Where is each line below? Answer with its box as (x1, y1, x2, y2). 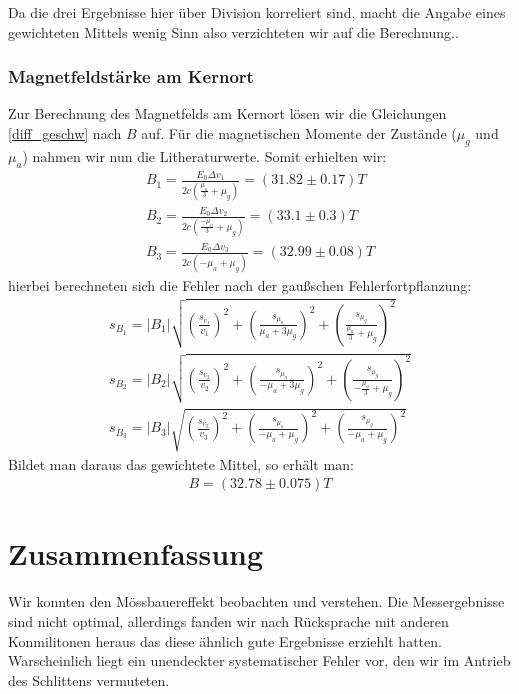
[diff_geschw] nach (8, 123, 122, 143)
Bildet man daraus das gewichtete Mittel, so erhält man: (8, 453, 354, 474)
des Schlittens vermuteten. (8, 669, 170, 690)
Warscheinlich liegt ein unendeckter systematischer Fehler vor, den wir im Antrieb (8, 650, 511, 671)
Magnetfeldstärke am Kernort (8, 64, 254, 89)
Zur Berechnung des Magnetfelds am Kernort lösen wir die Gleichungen (8, 103, 447, 124)
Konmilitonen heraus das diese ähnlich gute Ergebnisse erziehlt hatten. (8, 630, 442, 651)
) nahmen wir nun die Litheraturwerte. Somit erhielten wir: (22, 145, 387, 166)
